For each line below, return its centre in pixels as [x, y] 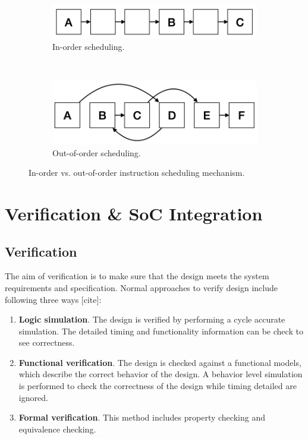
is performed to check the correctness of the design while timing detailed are [158, 386]
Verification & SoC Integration [134, 213]
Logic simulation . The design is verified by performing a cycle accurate [152, 319]
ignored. [33, 397]
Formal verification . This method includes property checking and [142, 417]
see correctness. [47, 342]
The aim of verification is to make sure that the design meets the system [137, 276]
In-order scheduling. [89, 47]
